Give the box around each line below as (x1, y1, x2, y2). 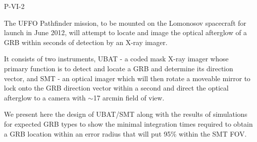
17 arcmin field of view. (93, 92, 164, 102)
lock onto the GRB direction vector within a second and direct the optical (4, 83, 229, 93)
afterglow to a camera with (4, 92, 86, 102)
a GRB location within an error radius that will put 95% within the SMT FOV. (4, 128, 247, 139)
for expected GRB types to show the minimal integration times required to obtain (4, 118, 253, 129)
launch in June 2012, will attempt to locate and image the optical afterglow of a (4, 27, 247, 38)
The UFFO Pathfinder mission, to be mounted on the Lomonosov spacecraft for (4, 17, 247, 28)
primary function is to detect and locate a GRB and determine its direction (4, 63, 233, 73)
